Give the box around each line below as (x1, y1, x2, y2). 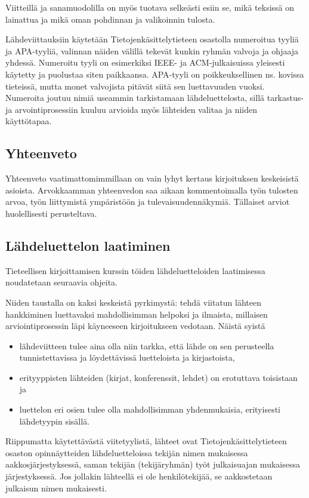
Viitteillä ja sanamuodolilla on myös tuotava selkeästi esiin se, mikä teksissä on (5, 1, 295, 13)
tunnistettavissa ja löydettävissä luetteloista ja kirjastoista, (19, 351, 235, 364)
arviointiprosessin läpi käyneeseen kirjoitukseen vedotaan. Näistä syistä (5, 319, 265, 332)
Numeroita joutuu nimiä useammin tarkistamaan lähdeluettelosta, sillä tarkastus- (5, 91, 304, 104)
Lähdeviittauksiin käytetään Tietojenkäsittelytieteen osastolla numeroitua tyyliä (5, 33, 299, 45)
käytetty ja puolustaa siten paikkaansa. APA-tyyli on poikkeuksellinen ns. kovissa (5, 67, 304, 80)
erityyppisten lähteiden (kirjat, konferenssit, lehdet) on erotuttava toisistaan (19, 371, 298, 383)
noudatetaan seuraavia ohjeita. (5, 276, 118, 288)
